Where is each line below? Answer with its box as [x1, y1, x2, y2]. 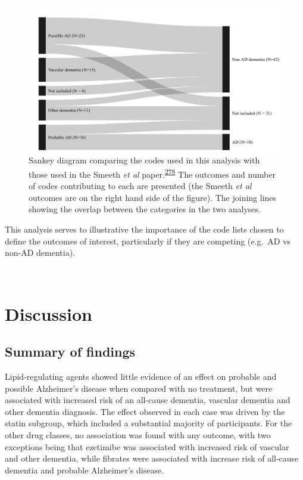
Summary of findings [5, 342, 136, 361]
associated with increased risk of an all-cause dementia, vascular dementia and [5, 394, 290, 406]
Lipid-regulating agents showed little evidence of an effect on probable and [5, 370, 277, 382]
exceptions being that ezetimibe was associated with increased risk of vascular [5, 440, 289, 453]
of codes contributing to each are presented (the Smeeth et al [29, 179, 252, 192]
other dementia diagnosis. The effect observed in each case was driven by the [5, 405, 285, 417]
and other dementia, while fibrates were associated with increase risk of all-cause [5, 452, 299, 464]
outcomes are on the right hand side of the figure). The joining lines [29, 191, 277, 203]
